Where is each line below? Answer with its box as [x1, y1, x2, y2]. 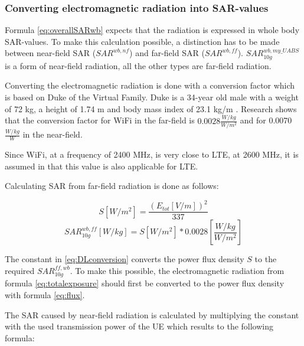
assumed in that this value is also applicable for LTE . [5, 159, 198, 172]
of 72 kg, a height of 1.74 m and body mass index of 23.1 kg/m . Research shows [5, 102, 297, 115]
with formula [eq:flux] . [5, 288, 85, 301]
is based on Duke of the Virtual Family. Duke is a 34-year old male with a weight [5, 91, 299, 103]
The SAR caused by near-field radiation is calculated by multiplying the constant [5, 308, 299, 321]
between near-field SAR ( [5, 47, 96, 59]
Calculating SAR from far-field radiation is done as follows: [5, 179, 219, 192]
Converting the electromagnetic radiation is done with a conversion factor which [5, 79, 295, 92]
